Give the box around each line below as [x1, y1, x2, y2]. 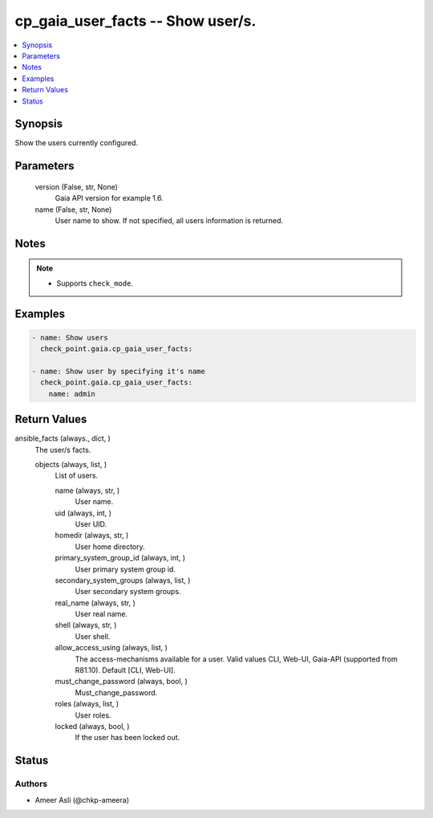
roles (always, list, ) [55, 699, 119, 709]
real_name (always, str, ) [55, 598, 136, 608]
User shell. [75, 631, 111, 641]
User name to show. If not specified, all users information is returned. [55, 215, 284, 225]
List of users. [55, 470, 99, 481]
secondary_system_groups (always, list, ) [55, 575, 191, 585]
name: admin [48, 389, 96, 398]
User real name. [75, 609, 128, 619]
